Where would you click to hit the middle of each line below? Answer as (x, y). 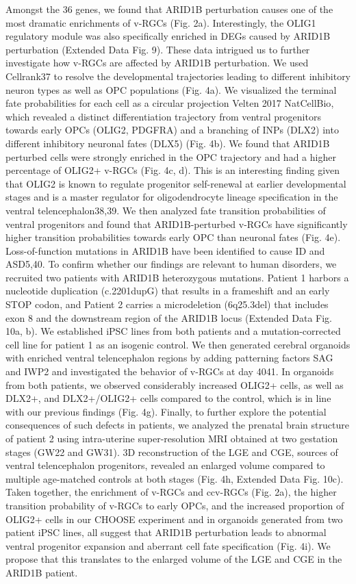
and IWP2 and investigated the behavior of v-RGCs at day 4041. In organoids (170, 371)
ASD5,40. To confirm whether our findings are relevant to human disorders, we (171, 264)
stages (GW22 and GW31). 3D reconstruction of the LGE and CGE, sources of (172, 452)
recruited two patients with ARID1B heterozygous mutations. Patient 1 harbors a (177, 277)
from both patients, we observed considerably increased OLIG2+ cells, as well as (175, 384)
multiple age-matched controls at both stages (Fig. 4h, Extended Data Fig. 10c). (175, 478)
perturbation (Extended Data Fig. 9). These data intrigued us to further (158, 49)
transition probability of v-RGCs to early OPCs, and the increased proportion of (175, 505)
